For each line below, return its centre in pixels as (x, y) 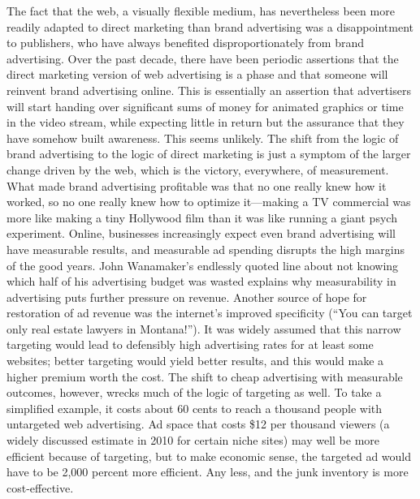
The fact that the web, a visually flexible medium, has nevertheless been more (201, 11)
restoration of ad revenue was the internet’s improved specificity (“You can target (210, 313)
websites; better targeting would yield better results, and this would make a (195, 361)
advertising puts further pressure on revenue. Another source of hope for (187, 297)
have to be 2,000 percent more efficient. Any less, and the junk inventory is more (208, 472)
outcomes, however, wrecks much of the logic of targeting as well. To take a (194, 392)
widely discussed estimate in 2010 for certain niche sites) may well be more (193, 440)
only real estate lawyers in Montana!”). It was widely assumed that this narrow (204, 328)
